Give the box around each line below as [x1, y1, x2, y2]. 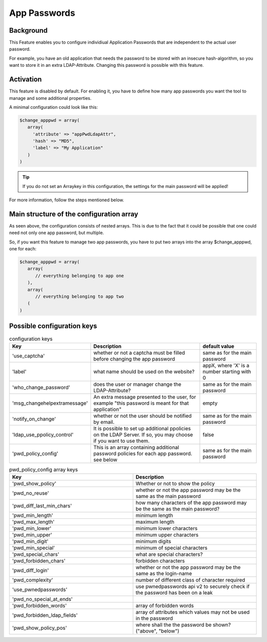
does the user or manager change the [93, 381, 181, 388]
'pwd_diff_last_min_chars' [12, 503, 72, 509]
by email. [93, 418, 115, 425]
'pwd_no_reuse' [12, 490, 49, 497]
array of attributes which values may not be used [135, 609, 250, 616]
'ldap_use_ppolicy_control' [12, 431, 74, 438]
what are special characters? [135, 551, 203, 558]
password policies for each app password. [93, 450, 192, 457]
